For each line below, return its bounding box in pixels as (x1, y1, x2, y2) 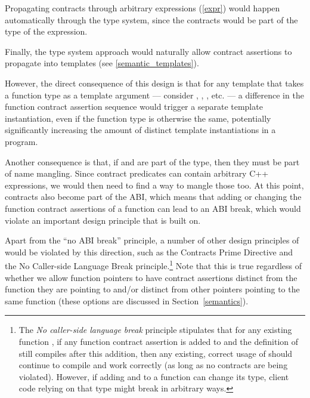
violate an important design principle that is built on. (5, 214, 201, 226)
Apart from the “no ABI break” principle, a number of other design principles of (5, 234, 299, 246)
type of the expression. (5, 25, 88, 38)
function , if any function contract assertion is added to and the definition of (18, 335, 298, 347)
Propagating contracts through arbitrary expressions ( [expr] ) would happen (5, 2, 280, 14)
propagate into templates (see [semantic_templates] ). (5, 57, 199, 69)
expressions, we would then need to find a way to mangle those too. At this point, (5, 178, 304, 191)
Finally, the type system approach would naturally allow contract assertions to (5, 45, 292, 57)
